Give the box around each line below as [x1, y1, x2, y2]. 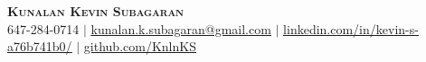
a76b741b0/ [7, 37, 72, 56]
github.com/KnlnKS [83, 37, 196, 56]
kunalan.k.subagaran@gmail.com [90, 19, 271, 38]
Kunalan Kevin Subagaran [7, 2, 185, 20]
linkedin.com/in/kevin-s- [283, 19, 419, 38]
